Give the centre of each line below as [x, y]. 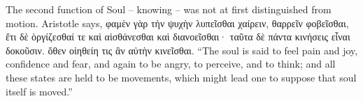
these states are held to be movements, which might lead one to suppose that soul [181, 77]
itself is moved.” [39, 91]
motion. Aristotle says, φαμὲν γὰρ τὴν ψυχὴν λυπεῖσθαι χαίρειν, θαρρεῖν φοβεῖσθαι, [177, 23]
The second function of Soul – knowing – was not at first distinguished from [169, 9]
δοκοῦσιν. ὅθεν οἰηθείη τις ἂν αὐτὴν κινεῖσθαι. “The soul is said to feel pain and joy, [182, 50]
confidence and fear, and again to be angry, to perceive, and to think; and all [171, 64]
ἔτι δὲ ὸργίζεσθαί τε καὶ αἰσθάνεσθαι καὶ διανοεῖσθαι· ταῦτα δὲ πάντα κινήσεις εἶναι [178, 37]
